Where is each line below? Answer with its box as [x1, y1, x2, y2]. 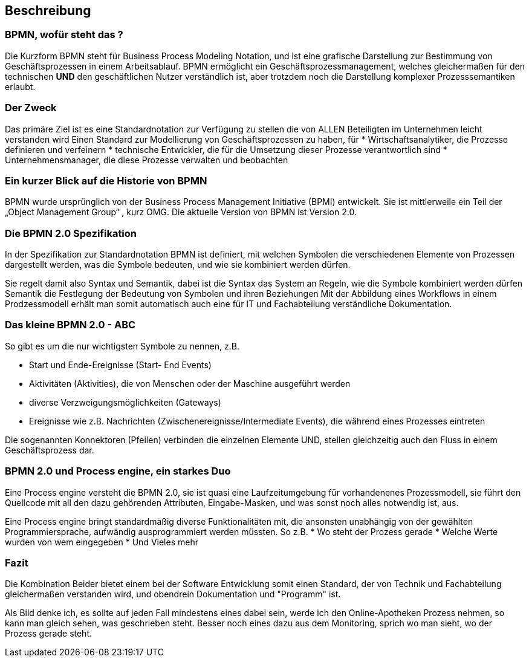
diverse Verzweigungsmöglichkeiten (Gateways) [29, 397, 221, 407]
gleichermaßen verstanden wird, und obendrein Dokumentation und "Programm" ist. [5, 589, 341, 600]
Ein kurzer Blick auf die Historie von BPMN [5, 174, 207, 187]
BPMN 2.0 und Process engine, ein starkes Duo [5, 465, 231, 478]
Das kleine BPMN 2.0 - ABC [5, 319, 136, 331]
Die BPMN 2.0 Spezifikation [5, 227, 137, 239]
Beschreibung [5, 3, 91, 18]
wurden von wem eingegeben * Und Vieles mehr [5, 536, 198, 547]
